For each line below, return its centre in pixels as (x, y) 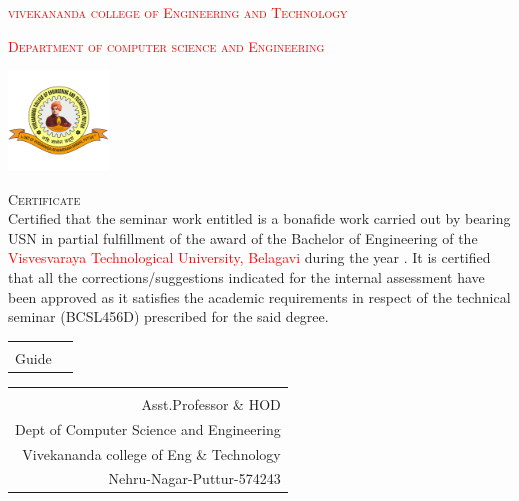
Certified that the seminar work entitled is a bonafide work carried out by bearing (259, 218)
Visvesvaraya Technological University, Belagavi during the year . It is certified (249, 257)
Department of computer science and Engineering (166, 45)
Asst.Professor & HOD (211, 403)
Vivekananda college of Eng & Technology (151, 453)
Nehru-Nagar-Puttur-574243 (194, 478)
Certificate (44, 198)
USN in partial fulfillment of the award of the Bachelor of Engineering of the (243, 237)
